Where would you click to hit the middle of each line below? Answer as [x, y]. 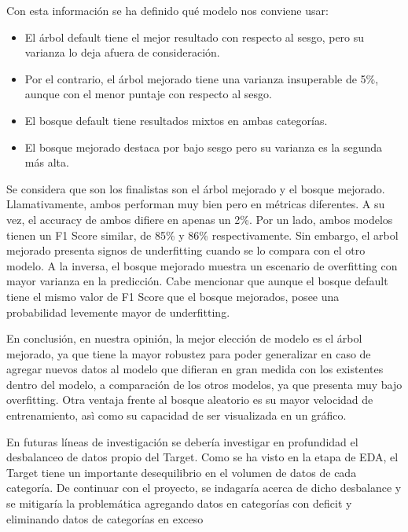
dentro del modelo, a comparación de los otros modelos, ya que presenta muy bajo [204, 384]
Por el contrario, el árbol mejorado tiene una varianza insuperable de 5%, [202, 78]
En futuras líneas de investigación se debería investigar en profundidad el [182, 441]
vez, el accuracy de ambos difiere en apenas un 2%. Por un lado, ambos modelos [200, 219]
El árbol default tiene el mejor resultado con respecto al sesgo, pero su [195, 37]
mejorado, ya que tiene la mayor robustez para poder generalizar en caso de [189, 353]
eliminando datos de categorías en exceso [105, 518]
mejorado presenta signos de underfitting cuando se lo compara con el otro [186, 250]
